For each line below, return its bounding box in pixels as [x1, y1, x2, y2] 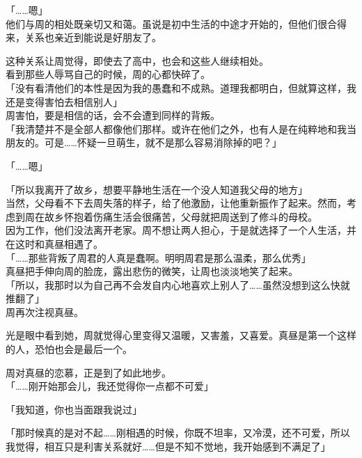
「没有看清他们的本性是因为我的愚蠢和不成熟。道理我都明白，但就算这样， [6, 80, 347, 95]
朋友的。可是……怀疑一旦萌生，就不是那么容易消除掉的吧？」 [6, 135, 282, 150]
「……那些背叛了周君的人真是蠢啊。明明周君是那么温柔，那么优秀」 [6, 250, 311, 264]
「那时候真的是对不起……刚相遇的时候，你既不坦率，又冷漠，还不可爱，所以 [6, 425, 350, 440]
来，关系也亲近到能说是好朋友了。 [6, 30, 162, 45]
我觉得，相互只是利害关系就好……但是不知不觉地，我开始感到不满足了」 [6, 439, 331, 454]
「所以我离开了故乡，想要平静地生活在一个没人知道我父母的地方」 [6, 182, 308, 196]
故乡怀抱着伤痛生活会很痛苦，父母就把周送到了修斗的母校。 [44, 209, 317, 223]
